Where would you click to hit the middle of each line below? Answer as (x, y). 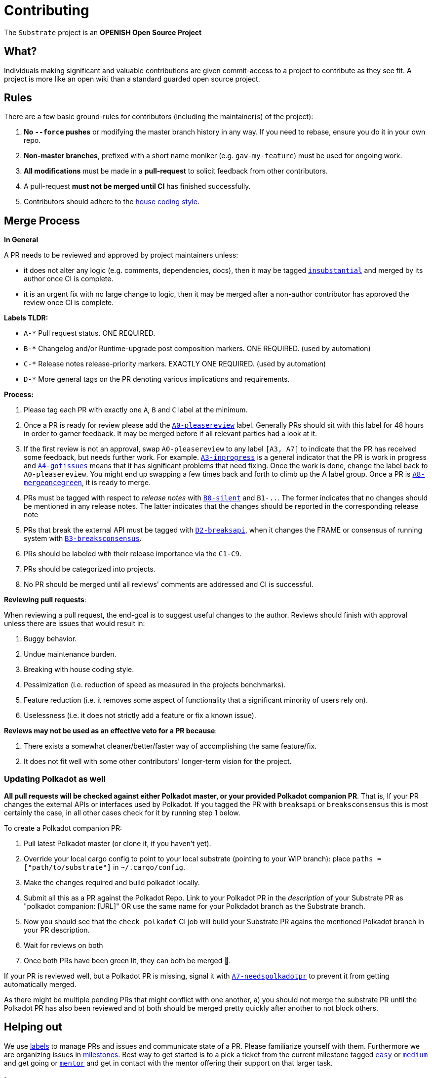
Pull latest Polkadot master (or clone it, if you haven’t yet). (118, 844)
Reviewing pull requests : (45, 600)
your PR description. (57, 930)
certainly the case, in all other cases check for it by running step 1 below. (122, 813)
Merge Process (42, 221)
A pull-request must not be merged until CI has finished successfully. (137, 186)
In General (21, 240)
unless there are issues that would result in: (75, 624)
